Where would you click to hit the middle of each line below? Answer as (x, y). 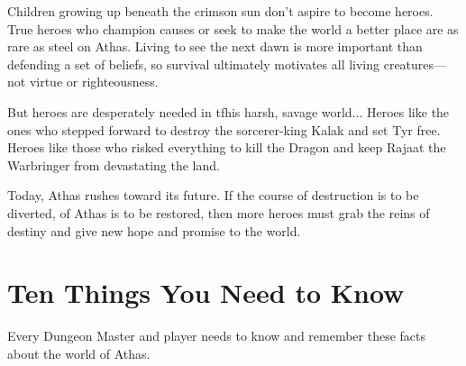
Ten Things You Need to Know (206, 293)
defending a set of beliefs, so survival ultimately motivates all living (194, 64)
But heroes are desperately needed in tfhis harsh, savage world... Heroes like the (228, 111)
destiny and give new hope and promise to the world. (154, 230)
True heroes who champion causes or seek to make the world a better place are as (233, 28)
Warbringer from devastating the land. (114, 165)
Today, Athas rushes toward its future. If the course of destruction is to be (213, 195)
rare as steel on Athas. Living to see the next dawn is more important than (215, 46)
